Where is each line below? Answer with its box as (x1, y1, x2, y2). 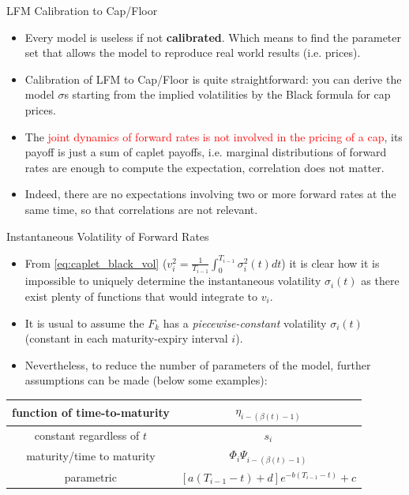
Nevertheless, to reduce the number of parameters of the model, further (24, 356, 371, 373)
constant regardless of (34, 426, 140, 443)
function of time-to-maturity (12, 404, 170, 421)
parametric (64, 468, 117, 485)
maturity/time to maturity (26, 448, 156, 464)
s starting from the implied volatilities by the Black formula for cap (64, 86, 391, 103)
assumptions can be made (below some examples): (24, 372, 268, 388)
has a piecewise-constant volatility (163, 314, 327, 331)
